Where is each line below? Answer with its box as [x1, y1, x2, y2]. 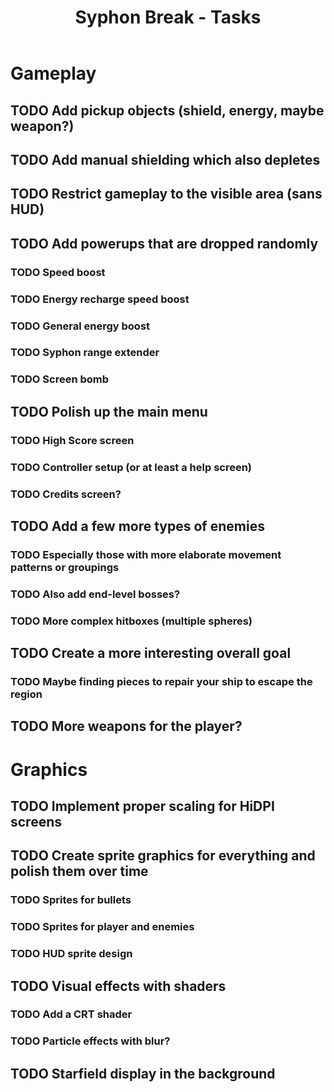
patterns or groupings [10, 560, 120, 574]
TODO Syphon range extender [10, 346, 160, 360]
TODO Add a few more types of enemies [10, 517, 265, 535]
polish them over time [10, 863, 149, 880]
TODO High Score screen [10, 433, 135, 447]
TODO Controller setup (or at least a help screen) [10, 460, 253, 474]
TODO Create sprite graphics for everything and [10, 847, 316, 865]
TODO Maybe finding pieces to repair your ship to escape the [10, 674, 313, 688]
